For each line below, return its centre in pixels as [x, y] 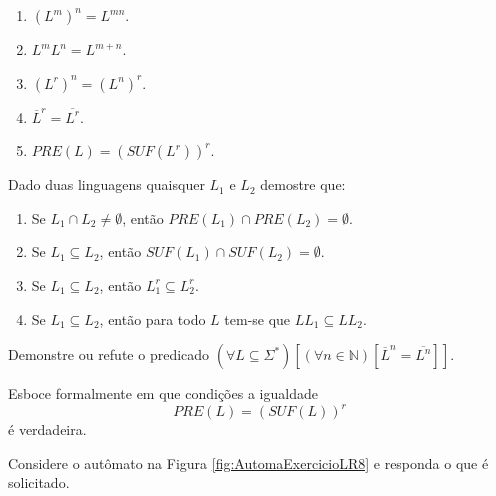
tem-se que [257, 318]
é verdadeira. [47, 429]
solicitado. [39, 482]
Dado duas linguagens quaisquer [106, 184]
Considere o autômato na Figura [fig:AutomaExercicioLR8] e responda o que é [248, 462]
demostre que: [303, 184]
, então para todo [152, 318]
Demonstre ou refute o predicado [109, 354]
